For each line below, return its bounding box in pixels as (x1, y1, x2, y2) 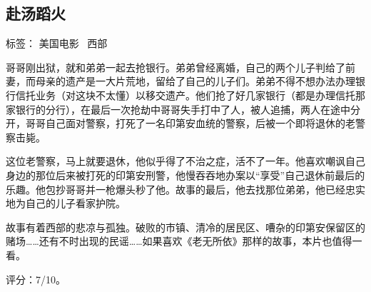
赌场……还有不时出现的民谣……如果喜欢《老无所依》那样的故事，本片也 (6, 233, 332, 248)
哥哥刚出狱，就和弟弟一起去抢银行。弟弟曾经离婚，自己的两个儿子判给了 (6, 59, 345, 74)
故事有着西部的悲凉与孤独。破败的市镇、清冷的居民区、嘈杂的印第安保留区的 (6, 219, 365, 234)
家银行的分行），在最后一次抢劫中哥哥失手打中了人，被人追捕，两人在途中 (6, 101, 350, 116)
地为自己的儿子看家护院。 (6, 196, 126, 211)
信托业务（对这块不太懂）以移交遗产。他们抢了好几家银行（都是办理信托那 (15, 87, 365, 102)
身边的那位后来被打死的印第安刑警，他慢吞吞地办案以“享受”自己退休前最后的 (6, 167, 365, 182)
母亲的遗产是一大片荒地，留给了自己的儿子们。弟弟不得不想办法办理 (35, 74, 355, 89)
